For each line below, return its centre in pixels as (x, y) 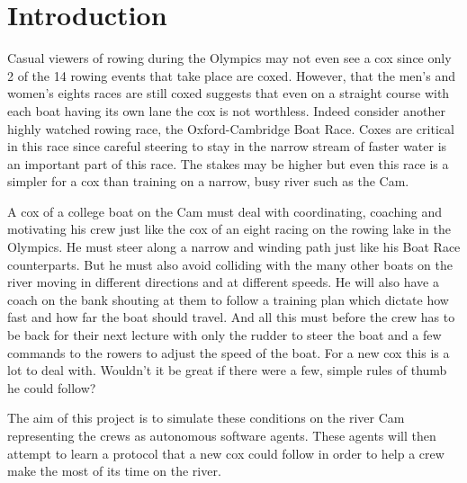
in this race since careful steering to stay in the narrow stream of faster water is (227, 146)
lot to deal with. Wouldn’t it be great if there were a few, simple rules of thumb (227, 370)
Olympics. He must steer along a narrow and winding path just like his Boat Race (234, 247)
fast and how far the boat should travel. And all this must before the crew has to (231, 317)
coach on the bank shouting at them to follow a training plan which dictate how (228, 299)
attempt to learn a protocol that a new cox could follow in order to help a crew (226, 453)
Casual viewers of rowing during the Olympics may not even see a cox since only (229, 58)
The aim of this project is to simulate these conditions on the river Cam (206, 418)
